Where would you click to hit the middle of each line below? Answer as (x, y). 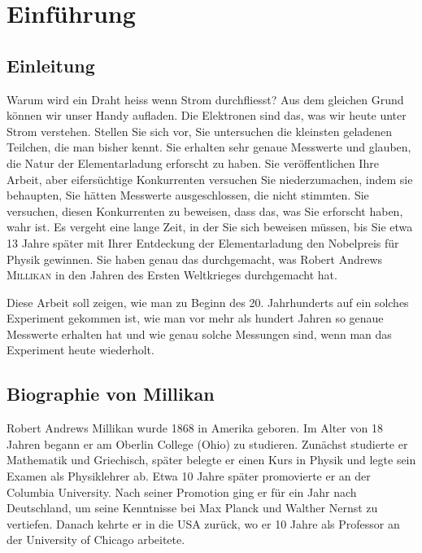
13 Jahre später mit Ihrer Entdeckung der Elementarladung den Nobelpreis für (203, 242)
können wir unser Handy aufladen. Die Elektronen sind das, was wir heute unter (207, 115)
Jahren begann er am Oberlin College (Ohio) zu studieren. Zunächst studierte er (207, 443)
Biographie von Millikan (111, 394)
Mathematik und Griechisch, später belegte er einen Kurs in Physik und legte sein (211, 460)
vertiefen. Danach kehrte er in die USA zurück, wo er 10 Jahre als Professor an (203, 523)
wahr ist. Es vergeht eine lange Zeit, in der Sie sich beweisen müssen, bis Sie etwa (210, 227)
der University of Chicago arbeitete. (96, 540)
